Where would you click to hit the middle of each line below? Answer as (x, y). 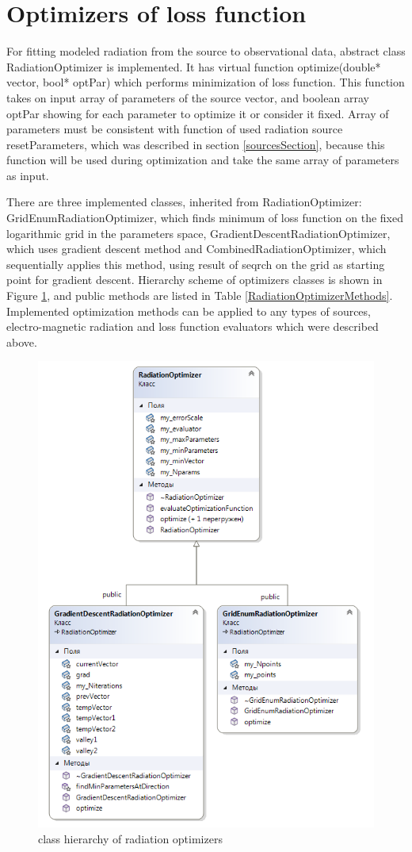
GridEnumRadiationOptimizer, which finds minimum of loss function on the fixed (205, 218)
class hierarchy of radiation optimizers (130, 838)
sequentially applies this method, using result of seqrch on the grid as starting (196, 264)
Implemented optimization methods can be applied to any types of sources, (189, 311)
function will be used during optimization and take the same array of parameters (203, 160)
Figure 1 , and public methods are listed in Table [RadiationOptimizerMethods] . (200, 296)
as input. (28, 175)
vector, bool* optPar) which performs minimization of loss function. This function (206, 82)
